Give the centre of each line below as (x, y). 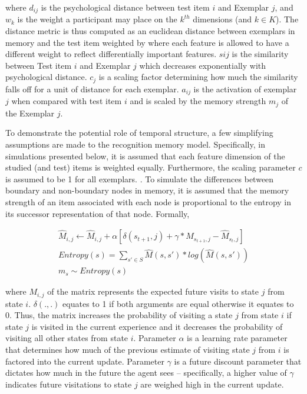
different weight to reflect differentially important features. (111, 54)
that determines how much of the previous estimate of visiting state (128, 350)
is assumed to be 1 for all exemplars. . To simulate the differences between (140, 178)
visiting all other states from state (67, 338)
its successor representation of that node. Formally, (98, 213)
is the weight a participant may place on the (97, 19)
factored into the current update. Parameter (85, 361)
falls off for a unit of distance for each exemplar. (92, 89)
